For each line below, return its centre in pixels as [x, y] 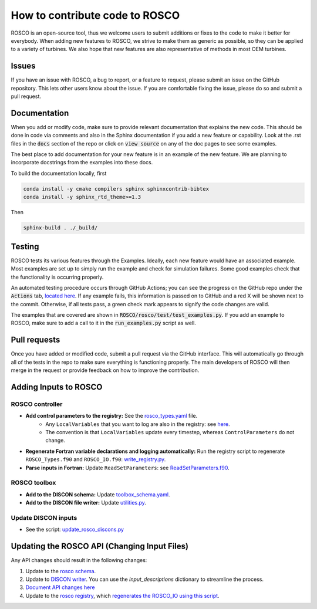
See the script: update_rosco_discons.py [75, 530]
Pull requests [36, 340]
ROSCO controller [37, 404]
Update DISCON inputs [44, 517]
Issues [23, 66]
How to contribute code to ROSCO [95, 15]
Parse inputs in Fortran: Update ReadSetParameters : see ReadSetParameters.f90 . [127, 468]
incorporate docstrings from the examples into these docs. [82, 163]
